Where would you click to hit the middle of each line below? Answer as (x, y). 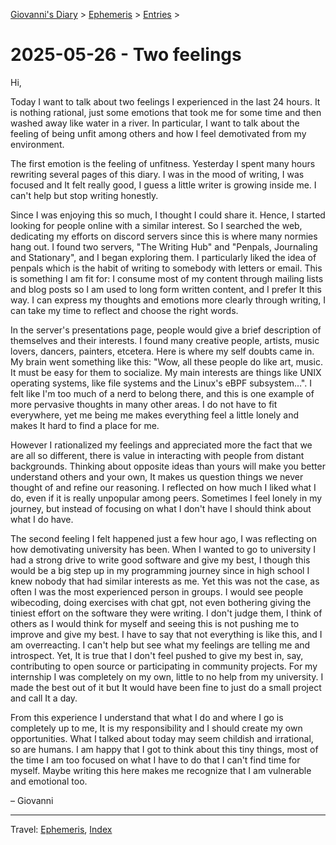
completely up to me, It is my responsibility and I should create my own (156, 728)
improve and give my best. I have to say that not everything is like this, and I (166, 634)
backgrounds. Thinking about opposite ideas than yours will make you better (168, 466)
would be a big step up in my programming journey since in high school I (160, 570)
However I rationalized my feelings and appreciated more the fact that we (161, 445)
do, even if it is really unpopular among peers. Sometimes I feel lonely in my (166, 498)
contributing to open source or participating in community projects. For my (164, 666)
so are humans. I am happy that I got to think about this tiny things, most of (164, 749)
